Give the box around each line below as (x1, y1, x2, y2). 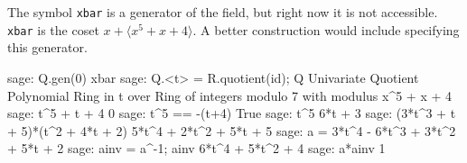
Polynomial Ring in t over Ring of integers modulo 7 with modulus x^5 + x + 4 (7, 86, 453, 104)
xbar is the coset (7, 20, 99, 39)
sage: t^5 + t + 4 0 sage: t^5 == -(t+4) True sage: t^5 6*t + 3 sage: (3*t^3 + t (7, 104, 456, 122)
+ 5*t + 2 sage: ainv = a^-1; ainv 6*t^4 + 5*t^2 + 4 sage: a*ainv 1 (7, 139, 386, 158)
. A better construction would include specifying (192, 20, 460, 39)
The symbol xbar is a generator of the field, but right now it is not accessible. (7, 3, 438, 21)
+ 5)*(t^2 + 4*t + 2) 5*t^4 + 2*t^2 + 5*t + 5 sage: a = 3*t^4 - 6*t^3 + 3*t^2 (7, 121, 456, 140)
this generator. (7, 38, 88, 57)
